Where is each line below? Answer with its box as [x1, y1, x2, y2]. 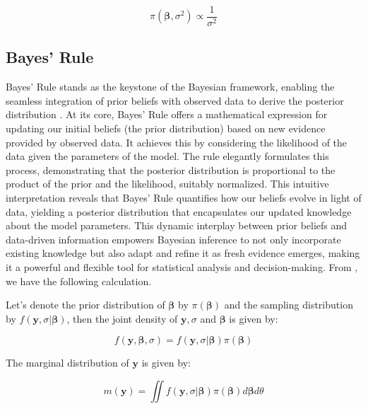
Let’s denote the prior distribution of [6, 297, 165, 312]
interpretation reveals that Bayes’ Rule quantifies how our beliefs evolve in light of [6, 190, 362, 205]
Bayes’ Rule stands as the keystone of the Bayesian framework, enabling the [6, 79, 335, 94]
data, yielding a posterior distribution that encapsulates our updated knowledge [6, 204, 352, 219]
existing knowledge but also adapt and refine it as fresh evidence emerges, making [6, 246, 360, 260]
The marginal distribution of [6, 355, 129, 370]
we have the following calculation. [6, 273, 152, 288]
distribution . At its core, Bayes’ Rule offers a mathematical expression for [6, 107, 328, 122]
